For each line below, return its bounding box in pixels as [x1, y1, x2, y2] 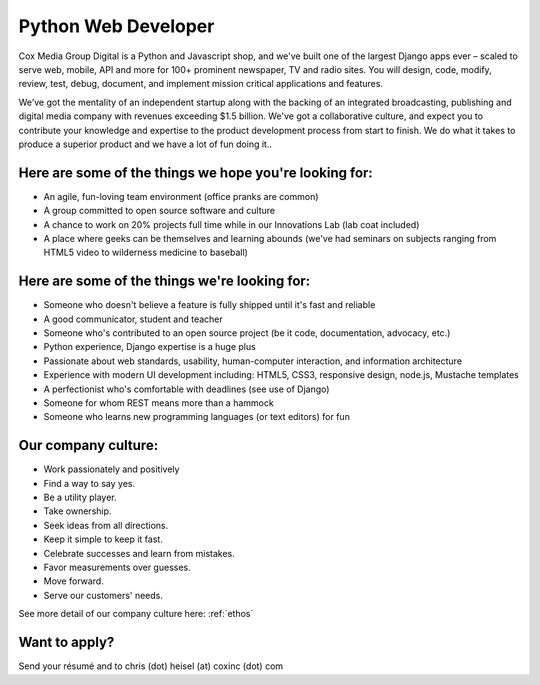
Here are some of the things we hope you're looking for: [18, 164, 374, 181]
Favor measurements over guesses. [43, 561, 192, 574]
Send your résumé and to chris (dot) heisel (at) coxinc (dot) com [18, 660, 284, 672]
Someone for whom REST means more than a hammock [43, 397, 274, 409]
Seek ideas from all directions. [43, 519, 169, 531]
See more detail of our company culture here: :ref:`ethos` [18, 608, 254, 620]
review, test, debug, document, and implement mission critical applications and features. [18, 78, 384, 90]
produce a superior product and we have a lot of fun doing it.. [18, 138, 272, 150]
